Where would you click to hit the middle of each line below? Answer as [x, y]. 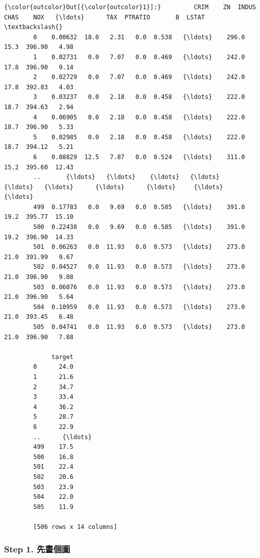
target [63, 357]
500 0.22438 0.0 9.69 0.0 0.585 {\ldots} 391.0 [139, 227]
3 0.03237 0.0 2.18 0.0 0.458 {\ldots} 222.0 [139, 97]
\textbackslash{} [33, 27]
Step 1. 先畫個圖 [37, 549]
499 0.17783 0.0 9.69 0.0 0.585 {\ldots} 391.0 [139, 207]
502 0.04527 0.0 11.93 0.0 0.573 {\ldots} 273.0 [139, 267]
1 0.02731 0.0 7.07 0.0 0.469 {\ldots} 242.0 [139, 57]
